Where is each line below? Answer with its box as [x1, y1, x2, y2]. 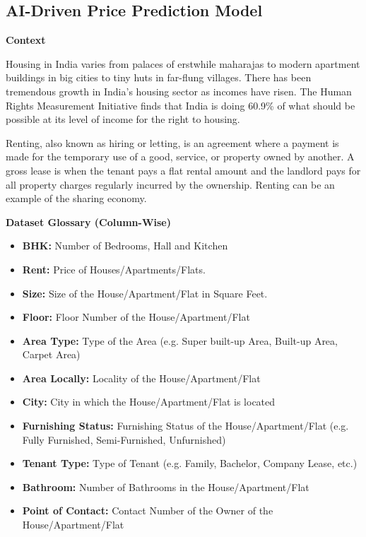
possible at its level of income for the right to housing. [6, 112, 240, 126]
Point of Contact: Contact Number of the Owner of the [22, 503, 273, 518]
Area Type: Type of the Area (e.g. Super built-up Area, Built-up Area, [22, 333, 338, 348]
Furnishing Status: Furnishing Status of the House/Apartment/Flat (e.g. [22, 418, 349, 433]
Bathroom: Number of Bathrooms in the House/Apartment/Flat [22, 479, 309, 494]
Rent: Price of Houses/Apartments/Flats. [22, 261, 206, 276]
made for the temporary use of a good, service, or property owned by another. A [6, 149, 355, 164]
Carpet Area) [22, 347, 81, 362]
